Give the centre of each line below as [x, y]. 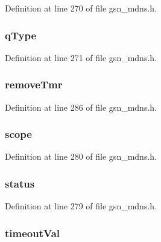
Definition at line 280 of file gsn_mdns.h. [81, 156]
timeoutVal [33, 233]
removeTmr [34, 84]
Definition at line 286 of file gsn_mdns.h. [81, 107]
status [20, 183]
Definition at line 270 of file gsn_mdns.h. [81, 8]
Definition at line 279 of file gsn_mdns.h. [81, 206]
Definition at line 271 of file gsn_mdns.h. [81, 57]
